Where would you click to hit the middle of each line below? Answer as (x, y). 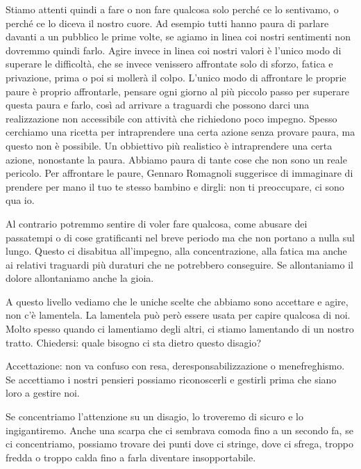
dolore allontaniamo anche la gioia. (80, 278)
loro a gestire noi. (43, 393)
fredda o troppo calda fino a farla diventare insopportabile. (131, 457)
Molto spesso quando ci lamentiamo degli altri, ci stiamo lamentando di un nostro (180, 329)
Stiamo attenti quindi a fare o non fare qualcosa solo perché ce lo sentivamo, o (172, 9)
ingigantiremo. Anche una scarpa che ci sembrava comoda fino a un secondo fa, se (179, 430)
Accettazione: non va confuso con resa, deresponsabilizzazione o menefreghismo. (175, 366)
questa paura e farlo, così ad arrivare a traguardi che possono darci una (158, 105)
